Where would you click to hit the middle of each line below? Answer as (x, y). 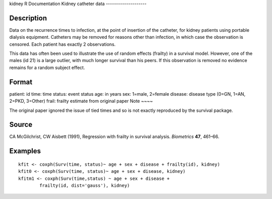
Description (28, 18)
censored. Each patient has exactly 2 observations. (62, 44)
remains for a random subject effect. (47, 68)
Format (21, 82)
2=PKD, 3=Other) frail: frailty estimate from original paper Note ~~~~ (81, 101)
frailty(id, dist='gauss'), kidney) (85, 186)
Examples (25, 151)
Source (21, 125)
